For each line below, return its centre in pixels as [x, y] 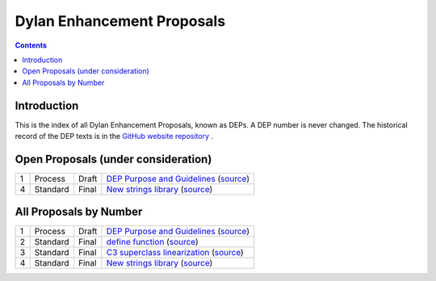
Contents [31, 45]
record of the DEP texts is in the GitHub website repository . [114, 136]
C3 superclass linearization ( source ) [175, 253]
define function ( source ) [153, 242]
